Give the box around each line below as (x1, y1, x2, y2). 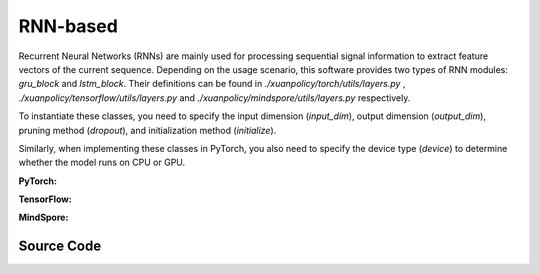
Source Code (18, 238, 102, 255)
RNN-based (18, 15, 119, 37)
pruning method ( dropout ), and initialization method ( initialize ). (18, 124, 277, 136)
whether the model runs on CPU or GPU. (18, 156, 186, 169)
